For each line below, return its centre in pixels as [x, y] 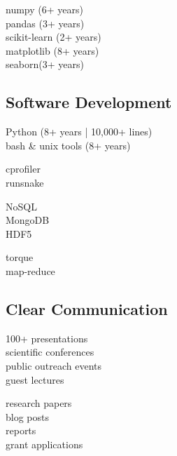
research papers [39, 403]
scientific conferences [50, 352]
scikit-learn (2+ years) [54, 37]
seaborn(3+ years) [45, 64]
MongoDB [28, 220]
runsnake [25, 182]
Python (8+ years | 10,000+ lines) [79, 132]
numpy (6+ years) [44, 9]
